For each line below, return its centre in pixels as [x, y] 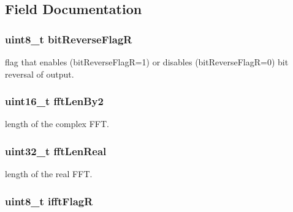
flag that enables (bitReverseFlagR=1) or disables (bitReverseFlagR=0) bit [147, 62]
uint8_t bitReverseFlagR [69, 39]
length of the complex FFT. [57, 124]
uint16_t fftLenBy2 [54, 101]
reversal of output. [40, 74]
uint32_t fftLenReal [56, 151]
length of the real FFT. [49, 174]
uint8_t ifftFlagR [49, 201]
